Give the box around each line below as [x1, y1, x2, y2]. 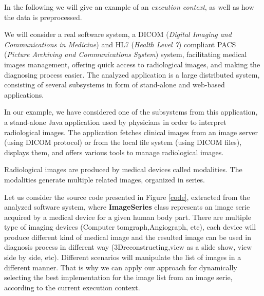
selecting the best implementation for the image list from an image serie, [4, 272, 233, 283]
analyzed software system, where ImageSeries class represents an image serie [4, 201, 250, 212]
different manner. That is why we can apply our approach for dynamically [4, 262, 237, 272]
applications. [4, 89, 44, 100]
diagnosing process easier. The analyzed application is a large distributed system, [4, 69, 260, 80]
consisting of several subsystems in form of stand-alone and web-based [4, 79, 225, 90]
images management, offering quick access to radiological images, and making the [4, 59, 260, 69]
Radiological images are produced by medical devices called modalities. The [4, 164, 242, 175]
